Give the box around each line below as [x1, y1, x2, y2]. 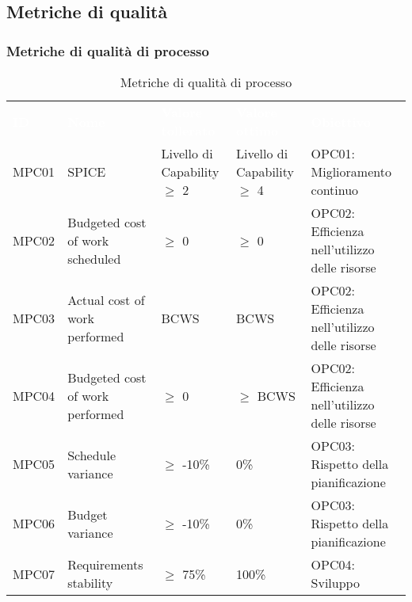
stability [67, 573, 113, 592]
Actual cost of [67, 290, 145, 309]
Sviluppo [311, 573, 360, 592]
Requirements [67, 555, 143, 573]
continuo [311, 181, 359, 199]
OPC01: [311, 144, 355, 162]
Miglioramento [311, 162, 391, 181]
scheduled [67, 249, 121, 268]
